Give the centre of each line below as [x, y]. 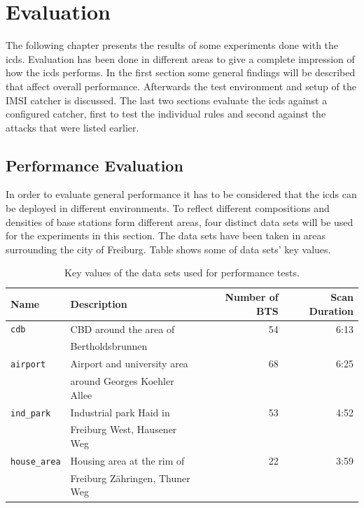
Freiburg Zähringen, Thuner [130, 478]
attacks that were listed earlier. [72, 127]
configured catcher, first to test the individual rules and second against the [166, 114]
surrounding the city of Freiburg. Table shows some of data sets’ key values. [168, 249]
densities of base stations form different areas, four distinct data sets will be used [180, 221]
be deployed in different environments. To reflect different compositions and [168, 208]
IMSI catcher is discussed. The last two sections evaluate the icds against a [167, 100]
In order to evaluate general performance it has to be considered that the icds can [181, 194]
